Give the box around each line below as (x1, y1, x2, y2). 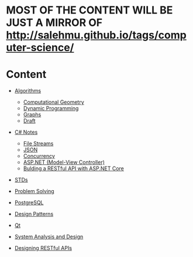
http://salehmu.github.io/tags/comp (6, 29, 187, 42)
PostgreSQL (14, 199, 44, 206)
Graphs (23, 111, 42, 118)
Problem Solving (14, 188, 54, 195)
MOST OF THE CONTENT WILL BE (6, 4, 173, 17)
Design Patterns (14, 211, 54, 218)
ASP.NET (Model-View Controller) (23, 159, 105, 166)
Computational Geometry (23, 99, 85, 106)
